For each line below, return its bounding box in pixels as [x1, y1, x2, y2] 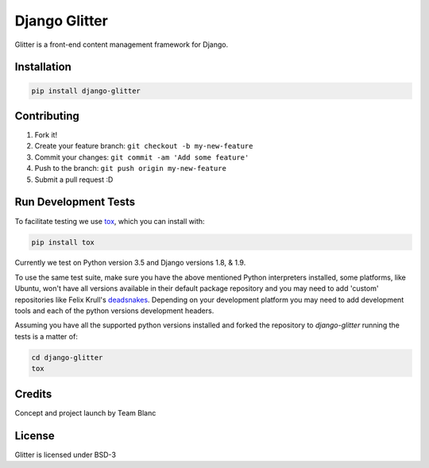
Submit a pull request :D [34, 175, 114, 184]
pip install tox [31, 238, 95, 246]
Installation [14, 60, 71, 74]
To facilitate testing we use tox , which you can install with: [14, 216, 206, 226]
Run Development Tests [14, 195, 136, 209]
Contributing [14, 109, 79, 122]
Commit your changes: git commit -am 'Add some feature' [34, 152, 249, 162]
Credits [14, 387, 52, 400]
